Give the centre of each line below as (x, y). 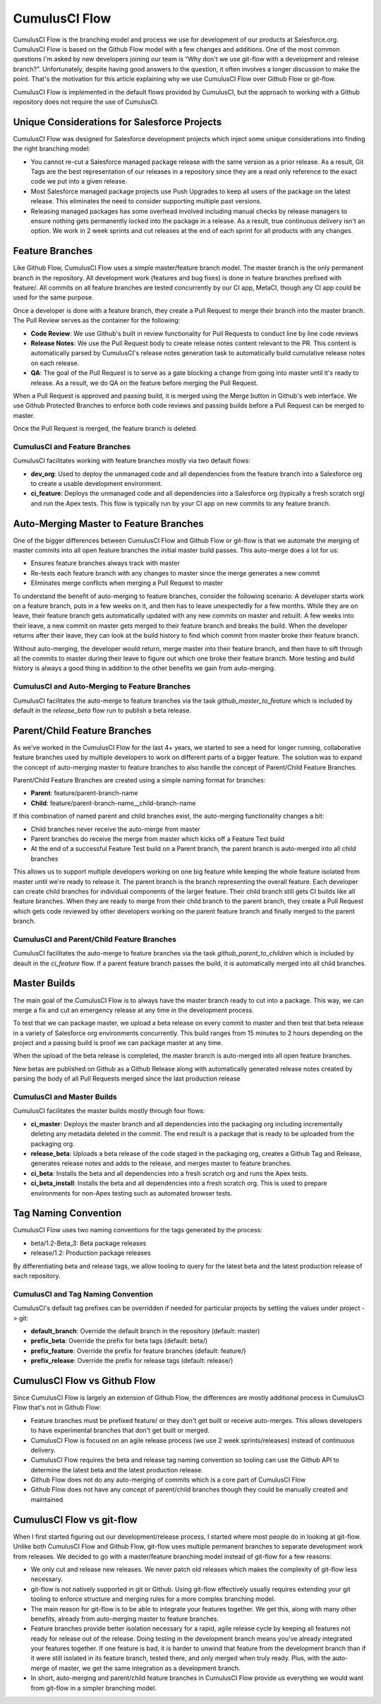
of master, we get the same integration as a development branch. (146, 1668)
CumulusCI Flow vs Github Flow (84, 1381)
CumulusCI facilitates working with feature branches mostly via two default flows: (132, 461)
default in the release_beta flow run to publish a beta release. (102, 710)
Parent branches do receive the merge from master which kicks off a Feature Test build (158, 839)
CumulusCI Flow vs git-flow (75, 1519)
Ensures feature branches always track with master (105, 563)
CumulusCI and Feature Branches (72, 446)
